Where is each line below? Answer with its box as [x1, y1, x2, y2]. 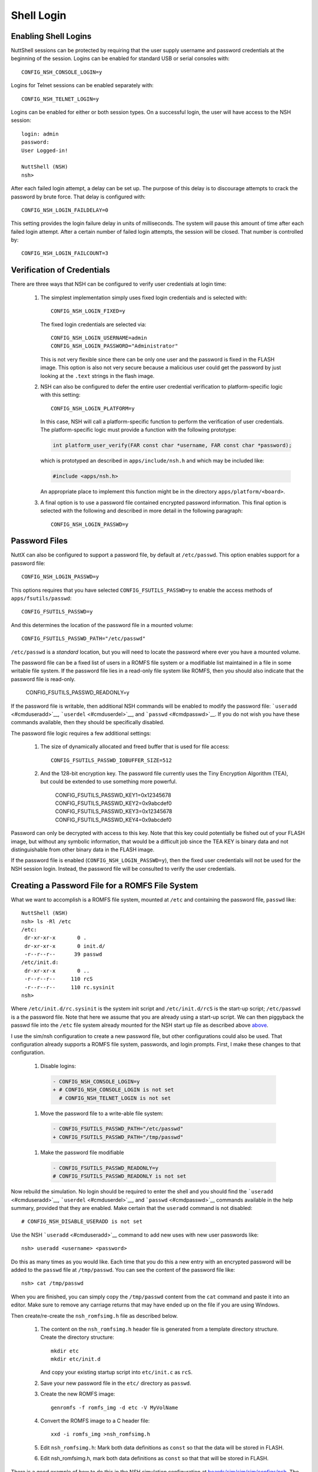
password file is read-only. [11, 675, 76, 682]
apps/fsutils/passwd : [11, 595, 72, 602]
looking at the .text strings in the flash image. [40, 372, 155, 379]
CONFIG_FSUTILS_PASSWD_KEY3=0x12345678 [55, 808, 173, 815]
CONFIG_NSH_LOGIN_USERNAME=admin [51, 334, 147, 341]
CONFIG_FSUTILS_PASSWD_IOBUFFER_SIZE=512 [51, 757, 172, 764]
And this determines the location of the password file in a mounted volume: [11, 621, 194, 628]
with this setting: [40, 392, 81, 399]
